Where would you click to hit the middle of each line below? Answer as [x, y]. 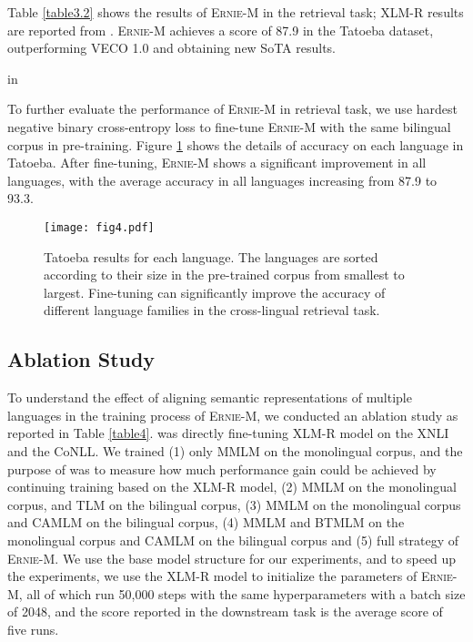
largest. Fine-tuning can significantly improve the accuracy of [215, 292]
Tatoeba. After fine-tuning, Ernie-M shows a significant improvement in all [217, 163]
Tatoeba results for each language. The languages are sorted [211, 256]
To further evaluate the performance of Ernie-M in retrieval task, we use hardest [232, 109]
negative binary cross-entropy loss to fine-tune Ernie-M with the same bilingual [229, 126]
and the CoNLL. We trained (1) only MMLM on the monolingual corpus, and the [235, 450]
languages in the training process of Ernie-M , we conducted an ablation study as [233, 415]
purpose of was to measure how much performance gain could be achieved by [222, 469]
